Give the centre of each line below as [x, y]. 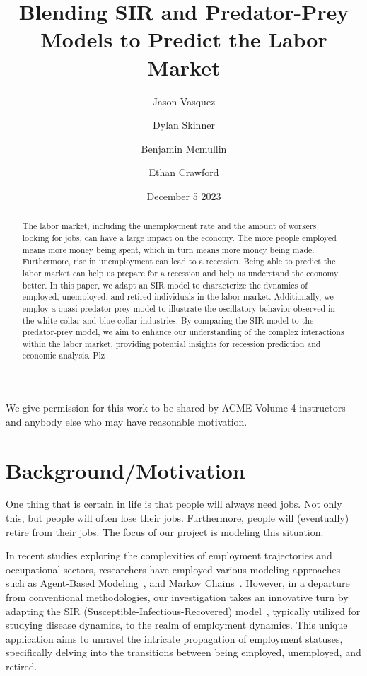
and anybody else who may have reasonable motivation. [127, 421]
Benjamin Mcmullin [184, 148]
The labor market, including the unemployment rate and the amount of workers [169, 226]
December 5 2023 [184, 196]
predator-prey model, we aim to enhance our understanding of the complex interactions [183, 332]
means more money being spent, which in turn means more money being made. [168, 249]
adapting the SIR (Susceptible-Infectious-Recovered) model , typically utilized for [183, 611]
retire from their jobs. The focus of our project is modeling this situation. [165, 531]
